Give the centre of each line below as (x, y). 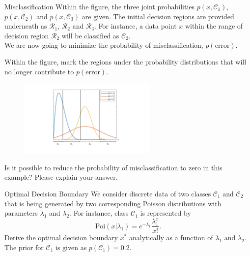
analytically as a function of (171, 238)
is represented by (166, 213)
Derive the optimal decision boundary (61, 238)
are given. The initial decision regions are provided (158, 16)
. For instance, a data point (136, 26)
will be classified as (90, 35)
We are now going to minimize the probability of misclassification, (104, 45)
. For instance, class (99, 213)
